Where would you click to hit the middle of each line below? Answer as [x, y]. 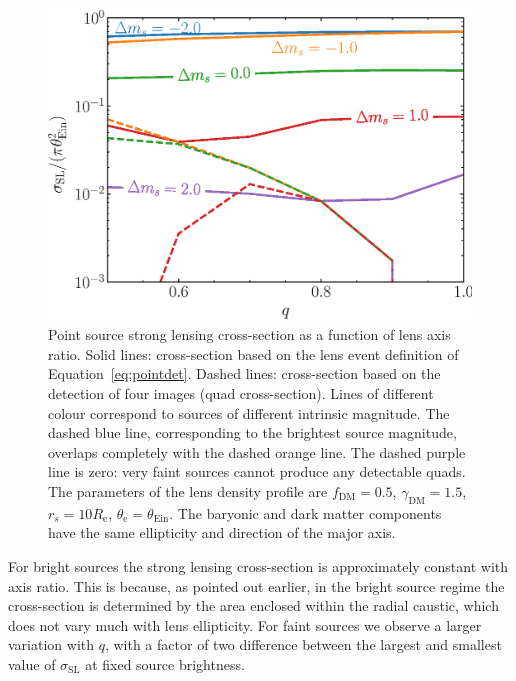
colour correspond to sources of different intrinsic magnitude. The [249, 412]
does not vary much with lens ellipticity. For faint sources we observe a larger [245, 624]
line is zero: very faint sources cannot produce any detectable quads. [257, 471]
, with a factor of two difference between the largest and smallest [303, 644]
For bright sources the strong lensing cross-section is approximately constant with [258, 565]
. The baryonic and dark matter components [305, 512]
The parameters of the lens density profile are [188, 490]
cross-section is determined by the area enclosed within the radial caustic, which [253, 605]
